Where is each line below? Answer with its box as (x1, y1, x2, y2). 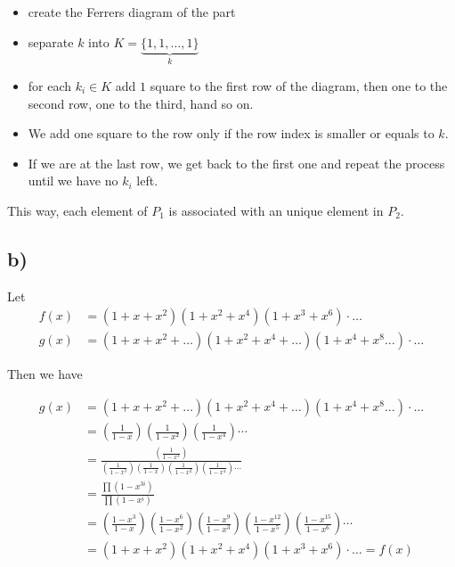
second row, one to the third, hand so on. (28, 94, 254, 112)
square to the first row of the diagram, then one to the (150, 77, 448, 95)
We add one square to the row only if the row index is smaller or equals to (28, 124, 435, 143)
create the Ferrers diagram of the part (28, 3, 236, 21)
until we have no (28, 171, 118, 190)
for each (28, 77, 72, 95)
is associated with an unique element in (168, 201, 384, 219)
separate (28, 32, 74, 51)
